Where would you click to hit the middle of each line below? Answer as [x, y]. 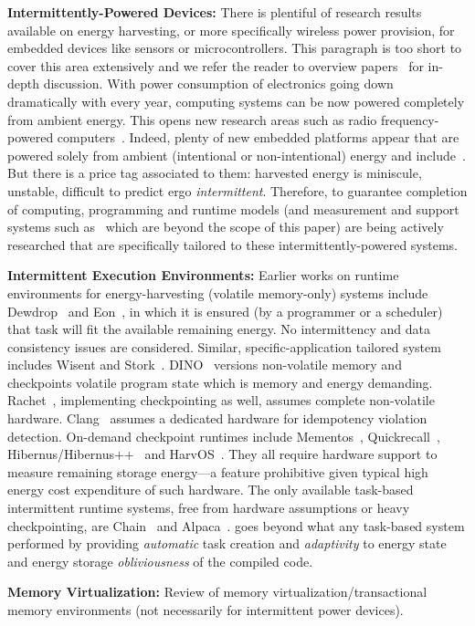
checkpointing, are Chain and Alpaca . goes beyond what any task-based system [236, 525]
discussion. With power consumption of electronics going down [218, 83]
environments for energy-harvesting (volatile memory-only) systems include [218, 292]
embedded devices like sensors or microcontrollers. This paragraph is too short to [235, 48]
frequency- [410, 119]
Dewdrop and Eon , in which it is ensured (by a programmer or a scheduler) [225, 311]
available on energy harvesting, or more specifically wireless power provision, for [231, 30]
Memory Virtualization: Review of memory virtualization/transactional [217, 592]
